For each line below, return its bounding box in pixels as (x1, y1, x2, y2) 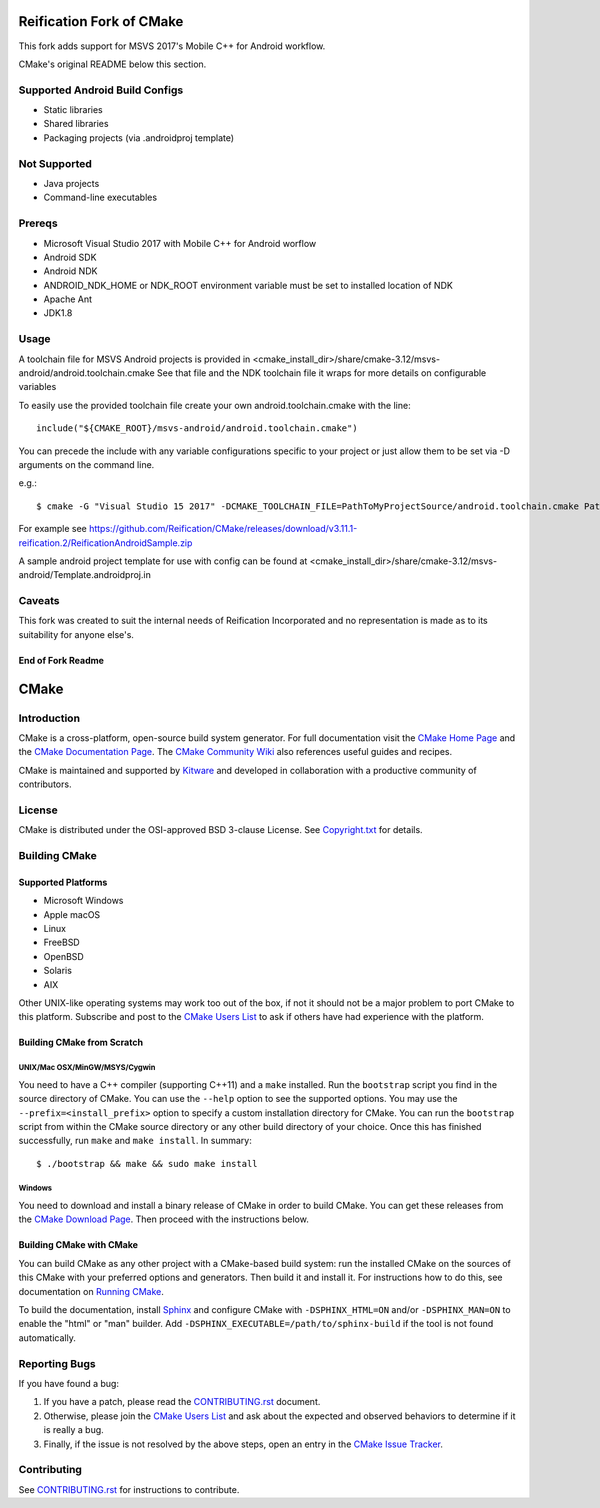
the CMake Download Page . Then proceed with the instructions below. (18, 1213, 309, 1225)
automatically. (18, 1331, 77, 1344)
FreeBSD (43, 936, 80, 949)
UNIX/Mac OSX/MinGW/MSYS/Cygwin (18, 1063, 156, 1073)
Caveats (18, 594, 60, 608)
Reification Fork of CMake (18, 13, 184, 30)
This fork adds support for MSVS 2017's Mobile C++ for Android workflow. (18, 40, 326, 52)
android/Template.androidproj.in (18, 569, 152, 581)
